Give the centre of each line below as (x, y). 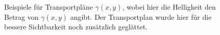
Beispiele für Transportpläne (48, 7)
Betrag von (21, 16)
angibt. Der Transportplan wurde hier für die (141, 16)
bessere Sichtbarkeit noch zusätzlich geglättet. (76, 27)
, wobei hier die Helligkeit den (169, 7)
